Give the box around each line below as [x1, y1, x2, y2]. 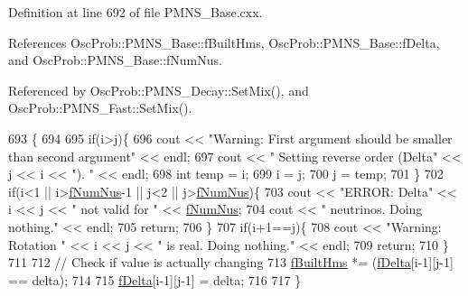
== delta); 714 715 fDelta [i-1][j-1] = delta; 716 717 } [8, 270, 302, 289]
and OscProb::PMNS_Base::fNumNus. [8, 51, 222, 69]
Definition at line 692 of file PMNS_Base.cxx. [8, 3, 263, 21]
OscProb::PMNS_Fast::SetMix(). [8, 98, 192, 117]
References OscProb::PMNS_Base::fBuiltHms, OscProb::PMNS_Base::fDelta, [8, 32, 440, 51]
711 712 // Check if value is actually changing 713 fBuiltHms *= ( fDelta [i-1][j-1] [8, 253, 454, 272]
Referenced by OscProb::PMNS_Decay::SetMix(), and [8, 80, 309, 99]
